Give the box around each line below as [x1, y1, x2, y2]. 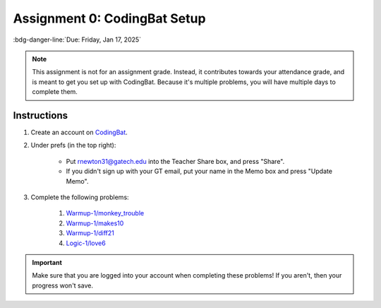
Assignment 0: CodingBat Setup [13, 11, 206, 26]
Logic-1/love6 [66, 239, 106, 247]
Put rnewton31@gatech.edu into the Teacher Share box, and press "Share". [66, 157, 285, 165]
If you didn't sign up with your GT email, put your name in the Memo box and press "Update [66, 167, 333, 176]
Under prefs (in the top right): [30, 141, 116, 150]
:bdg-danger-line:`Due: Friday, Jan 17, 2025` [13, 35, 141, 44]
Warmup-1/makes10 [66, 219, 124, 227]
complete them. [32, 88, 78, 96]
